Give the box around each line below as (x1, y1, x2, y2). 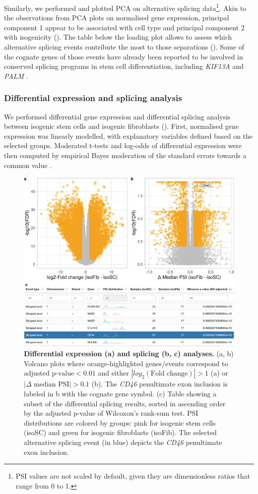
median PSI (34, 381, 69, 388)
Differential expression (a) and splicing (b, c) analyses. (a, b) (24, 348, 234, 359)
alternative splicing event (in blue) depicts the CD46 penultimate (24, 437, 222, 447)
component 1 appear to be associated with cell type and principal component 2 (4, 22, 245, 32)
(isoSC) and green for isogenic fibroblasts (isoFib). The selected (24, 427, 217, 438)
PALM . (4, 70, 28, 81)
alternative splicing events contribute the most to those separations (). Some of (4, 42, 244, 52)
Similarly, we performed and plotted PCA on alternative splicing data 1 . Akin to (4, 1, 247, 13)
